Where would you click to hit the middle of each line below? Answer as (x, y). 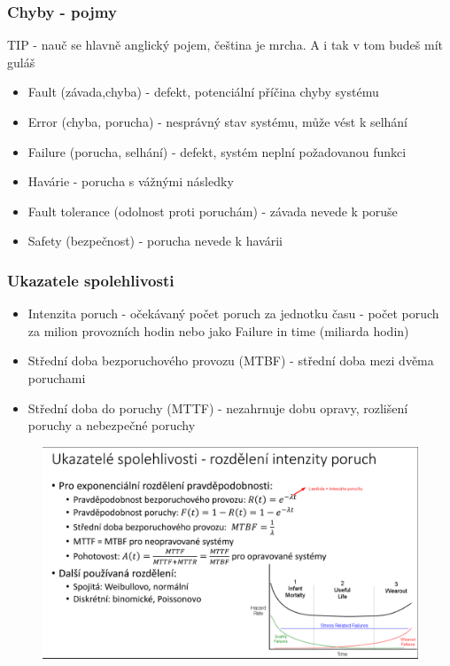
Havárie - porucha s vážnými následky (131, 181)
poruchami (57, 377)
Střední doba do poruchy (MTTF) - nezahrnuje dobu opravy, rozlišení (218, 407)
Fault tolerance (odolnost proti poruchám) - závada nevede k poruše (213, 211)
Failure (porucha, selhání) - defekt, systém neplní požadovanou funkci (217, 151)
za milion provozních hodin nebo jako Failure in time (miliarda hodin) (218, 330)
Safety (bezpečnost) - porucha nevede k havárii (155, 241)
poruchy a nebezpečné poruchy (112, 425)
